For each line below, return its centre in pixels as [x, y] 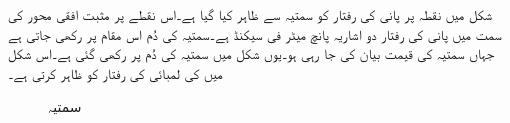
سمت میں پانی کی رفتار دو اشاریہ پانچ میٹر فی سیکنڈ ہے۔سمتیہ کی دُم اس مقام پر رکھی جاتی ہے [255, 33]
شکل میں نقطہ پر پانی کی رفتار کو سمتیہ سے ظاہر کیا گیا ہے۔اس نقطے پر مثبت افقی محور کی [250, 14]
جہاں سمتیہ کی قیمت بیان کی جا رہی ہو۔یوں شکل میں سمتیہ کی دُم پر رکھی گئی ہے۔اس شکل [251, 53]
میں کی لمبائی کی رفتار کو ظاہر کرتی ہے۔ [115, 72]
